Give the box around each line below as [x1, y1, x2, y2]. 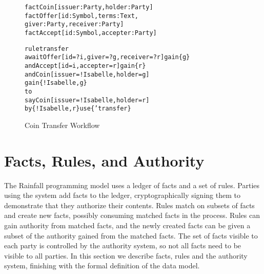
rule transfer [25, 45, 69, 52]
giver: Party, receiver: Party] [25, 21, 124, 28]
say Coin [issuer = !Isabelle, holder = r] [25, 96, 150, 104]
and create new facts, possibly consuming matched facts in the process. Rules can [4, 210, 260, 221]
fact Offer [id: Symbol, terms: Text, [25, 12, 138, 20]
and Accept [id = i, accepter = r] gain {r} [25, 62, 146, 69]
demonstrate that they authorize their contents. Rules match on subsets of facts [4, 199, 255, 210]
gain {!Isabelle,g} [25, 79, 87, 87]
